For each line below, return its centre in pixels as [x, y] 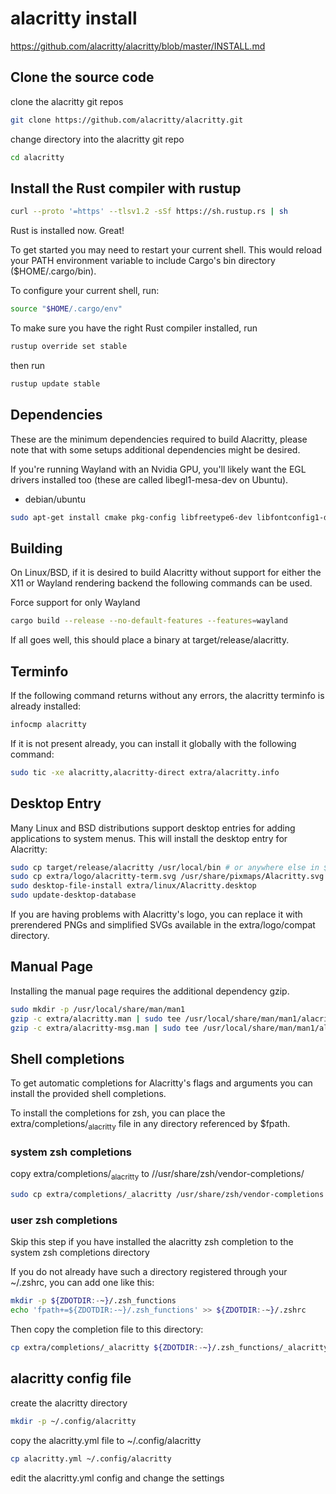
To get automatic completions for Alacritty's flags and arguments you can [161, 1083]
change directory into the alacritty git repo [97, 139]
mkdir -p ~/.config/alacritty [73, 1421]
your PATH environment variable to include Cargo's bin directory [143, 261]
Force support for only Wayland [75, 603]
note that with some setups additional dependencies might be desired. [155, 449]
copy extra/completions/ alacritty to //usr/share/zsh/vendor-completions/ [157, 1175]
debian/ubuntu [55, 499]
